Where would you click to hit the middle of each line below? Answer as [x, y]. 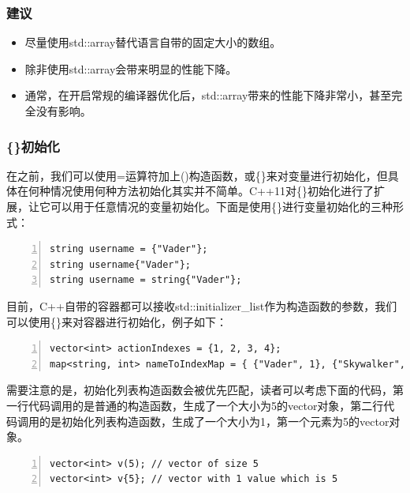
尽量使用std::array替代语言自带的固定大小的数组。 [153, 42]
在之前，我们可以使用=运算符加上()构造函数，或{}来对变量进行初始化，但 [197, 175]
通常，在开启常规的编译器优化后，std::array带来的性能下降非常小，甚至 [208, 95]
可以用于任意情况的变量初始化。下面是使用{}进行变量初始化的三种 [221, 206]
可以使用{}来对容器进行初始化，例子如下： [117, 321]
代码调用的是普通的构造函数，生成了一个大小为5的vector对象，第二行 [206, 405]
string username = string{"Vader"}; [146, 280]
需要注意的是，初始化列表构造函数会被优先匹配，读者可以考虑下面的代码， [199, 390]
